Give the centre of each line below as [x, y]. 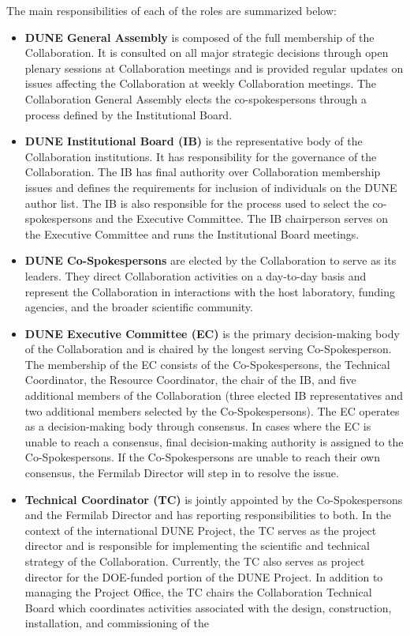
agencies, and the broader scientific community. [139, 307]
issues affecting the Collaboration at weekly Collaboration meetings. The [201, 83]
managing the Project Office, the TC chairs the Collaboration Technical [198, 592]
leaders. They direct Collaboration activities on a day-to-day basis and [196, 275]
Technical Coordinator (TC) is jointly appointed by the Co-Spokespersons [214, 499]
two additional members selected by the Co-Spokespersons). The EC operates [212, 410]
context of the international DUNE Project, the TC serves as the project [201, 530]
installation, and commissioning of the [117, 623]
